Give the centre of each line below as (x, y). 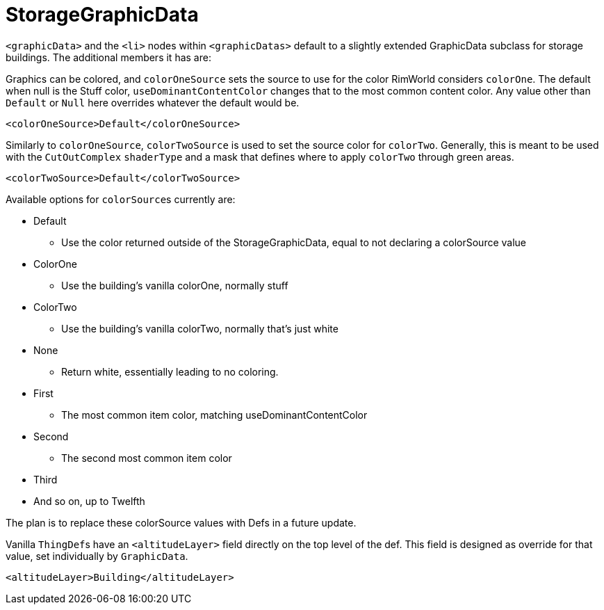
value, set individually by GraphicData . (97, 556)
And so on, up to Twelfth (89, 501)
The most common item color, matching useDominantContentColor (214, 415)
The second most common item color (147, 458)
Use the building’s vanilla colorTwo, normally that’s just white (200, 328)
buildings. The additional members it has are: (108, 57)
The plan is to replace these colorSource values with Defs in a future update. (181, 522)
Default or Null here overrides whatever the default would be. (153, 102)
